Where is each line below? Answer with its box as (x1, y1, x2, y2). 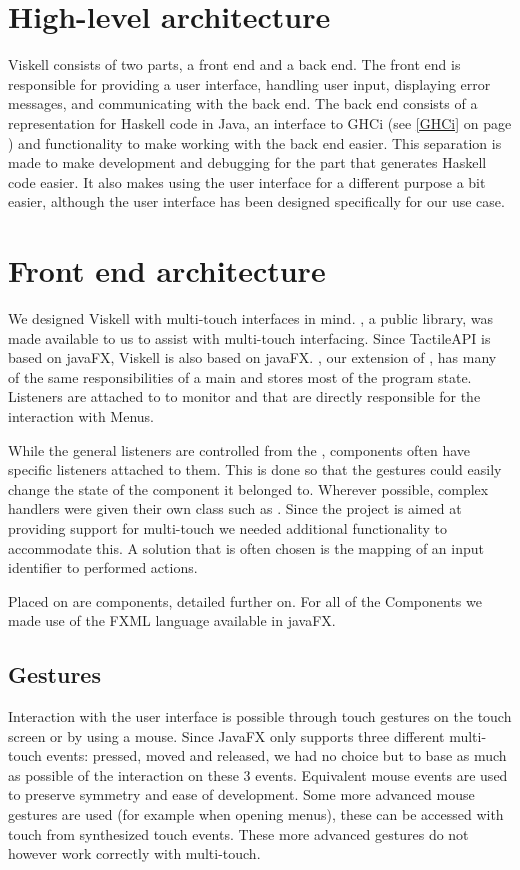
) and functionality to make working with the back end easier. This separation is (8, 132, 502, 153)
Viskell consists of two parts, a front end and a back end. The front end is (8, 54, 461, 75)
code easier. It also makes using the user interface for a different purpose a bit (8, 171, 486, 192)
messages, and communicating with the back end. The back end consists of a (8, 93, 478, 114)
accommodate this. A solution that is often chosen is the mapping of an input (8, 537, 484, 558)
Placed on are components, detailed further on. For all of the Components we (8, 590, 482, 611)
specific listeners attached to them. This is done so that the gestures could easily (8, 459, 502, 480)
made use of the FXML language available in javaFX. (8, 610, 336, 631)
